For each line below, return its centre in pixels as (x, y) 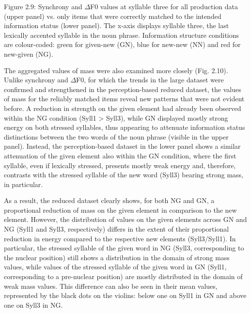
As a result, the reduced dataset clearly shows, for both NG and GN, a (109, 200)
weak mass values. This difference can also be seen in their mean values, (111, 286)
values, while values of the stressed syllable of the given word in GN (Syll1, (115, 267)
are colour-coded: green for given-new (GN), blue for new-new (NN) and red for (122, 44)
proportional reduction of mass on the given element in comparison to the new (120, 210)
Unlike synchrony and (36, 80)
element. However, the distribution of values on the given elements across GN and (125, 219)
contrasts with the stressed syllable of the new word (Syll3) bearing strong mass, (124, 175)
